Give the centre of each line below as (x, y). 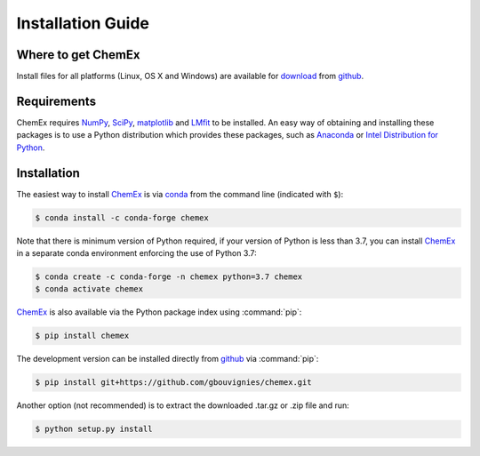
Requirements (56, 101)
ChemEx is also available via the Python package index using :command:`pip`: (159, 312)
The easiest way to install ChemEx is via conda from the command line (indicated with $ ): (180, 194)
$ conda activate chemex (89, 289)
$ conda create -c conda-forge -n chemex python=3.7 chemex (169, 277)
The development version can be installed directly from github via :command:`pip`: (168, 359)
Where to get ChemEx (78, 55)
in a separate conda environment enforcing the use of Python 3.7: (136, 253)
